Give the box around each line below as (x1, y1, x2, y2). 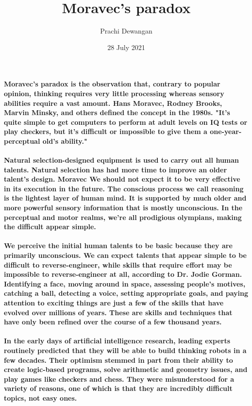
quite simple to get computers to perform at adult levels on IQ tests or (4, 117, 248, 127)
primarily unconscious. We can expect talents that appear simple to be (4, 250, 247, 260)
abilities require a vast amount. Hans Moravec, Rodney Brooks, (4, 98, 222, 108)
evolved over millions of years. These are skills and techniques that (4, 307, 233, 317)
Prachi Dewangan (100, 26, 152, 36)
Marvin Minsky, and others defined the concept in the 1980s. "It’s (4, 107, 230, 118)
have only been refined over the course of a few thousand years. (4, 317, 222, 327)
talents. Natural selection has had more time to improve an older (4, 164, 227, 174)
